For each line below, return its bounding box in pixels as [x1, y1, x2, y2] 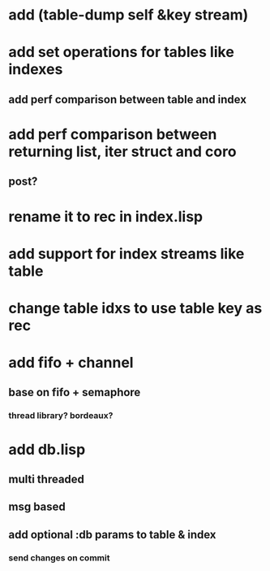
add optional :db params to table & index [8, 527, 216, 542]
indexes [8, 60, 63, 79]
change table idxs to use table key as [8, 299, 263, 317]
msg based [8, 500, 66, 514]
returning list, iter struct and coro [8, 142, 237, 160]
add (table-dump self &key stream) [8, 6, 249, 24]
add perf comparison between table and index [8, 92, 247, 107]
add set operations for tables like [8, 43, 235, 62]
